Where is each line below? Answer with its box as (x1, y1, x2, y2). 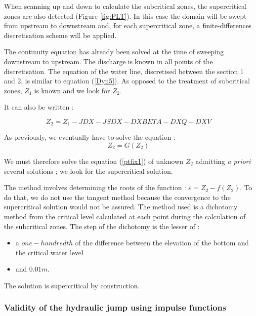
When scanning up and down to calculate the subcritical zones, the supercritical (4, 1, 247, 11)
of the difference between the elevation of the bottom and (75, 237, 249, 248)
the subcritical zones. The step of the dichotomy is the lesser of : (4, 221, 200, 231)
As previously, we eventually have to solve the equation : (4, 132, 175, 142)
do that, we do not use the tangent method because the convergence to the (4, 192, 231, 202)
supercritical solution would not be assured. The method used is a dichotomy (4, 201, 238, 212)
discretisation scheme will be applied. (4, 30, 117, 40)
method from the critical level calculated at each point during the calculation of (4, 211, 246, 221)
